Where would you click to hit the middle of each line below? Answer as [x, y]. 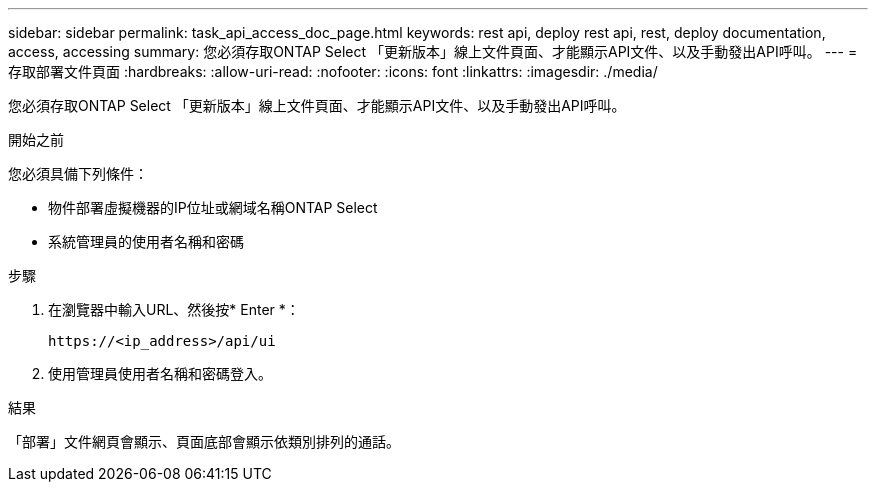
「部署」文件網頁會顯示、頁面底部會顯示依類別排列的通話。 [204, 441]
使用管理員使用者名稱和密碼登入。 [160, 373]
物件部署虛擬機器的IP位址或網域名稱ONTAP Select [213, 207]
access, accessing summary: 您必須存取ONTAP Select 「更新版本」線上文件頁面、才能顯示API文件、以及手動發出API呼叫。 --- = [433, 51]
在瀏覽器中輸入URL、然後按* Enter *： [174, 309]
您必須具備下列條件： [78, 173]
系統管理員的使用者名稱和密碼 [146, 241]
